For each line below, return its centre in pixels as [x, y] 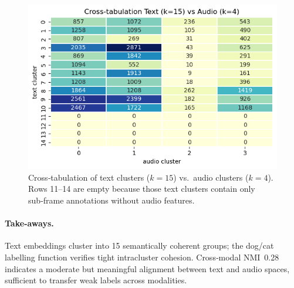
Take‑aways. [29, 223]
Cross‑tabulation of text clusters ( [89, 177]
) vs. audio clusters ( [211, 177]
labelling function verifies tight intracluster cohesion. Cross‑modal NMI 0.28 [142, 257]
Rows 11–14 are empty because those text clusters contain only [142, 189]
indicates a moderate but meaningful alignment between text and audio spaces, [147, 268]
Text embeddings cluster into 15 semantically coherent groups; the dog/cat [139, 245]
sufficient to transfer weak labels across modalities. [96, 280]
